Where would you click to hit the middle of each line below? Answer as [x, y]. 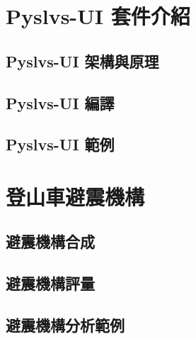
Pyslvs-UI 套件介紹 [98, 16]
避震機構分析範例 [65, 325]
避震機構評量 [50, 283]
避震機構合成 [50, 241]
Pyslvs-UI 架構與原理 [82, 61]
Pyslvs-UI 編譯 [60, 102]
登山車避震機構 [75, 196]
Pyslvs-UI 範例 [60, 144]
